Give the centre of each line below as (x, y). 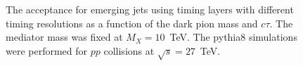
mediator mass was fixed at (64, 37)
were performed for (47, 50)
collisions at (129, 50)
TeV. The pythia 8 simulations (233, 37)
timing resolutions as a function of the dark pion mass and (132, 23)
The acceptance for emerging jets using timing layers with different (150, 9)
